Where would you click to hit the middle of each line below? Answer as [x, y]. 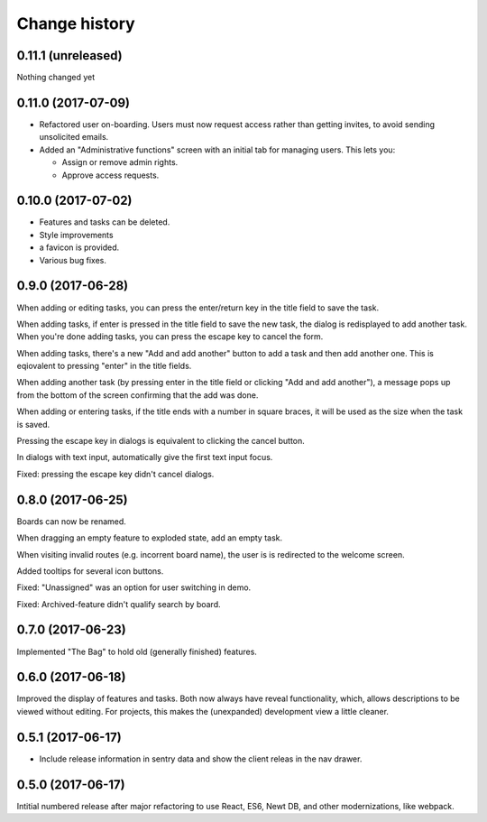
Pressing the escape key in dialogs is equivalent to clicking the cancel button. [161, 441]
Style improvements [76, 235]
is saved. [33, 424]
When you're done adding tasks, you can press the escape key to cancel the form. [170, 337]
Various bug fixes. [73, 260]
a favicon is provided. [79, 247]
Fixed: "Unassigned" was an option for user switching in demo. [134, 587]
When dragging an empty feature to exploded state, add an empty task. [150, 538]
